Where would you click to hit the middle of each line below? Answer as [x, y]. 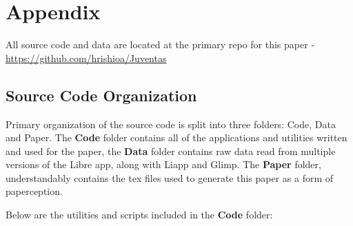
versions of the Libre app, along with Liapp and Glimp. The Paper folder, [163, 164]
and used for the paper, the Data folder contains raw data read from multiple [171, 151]
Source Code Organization [101, 95]
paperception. [34, 191]
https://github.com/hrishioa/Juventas [86, 58]
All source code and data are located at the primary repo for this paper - [160, 44]
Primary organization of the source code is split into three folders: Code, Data [171, 124]
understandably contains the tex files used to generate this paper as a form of [170, 177]
